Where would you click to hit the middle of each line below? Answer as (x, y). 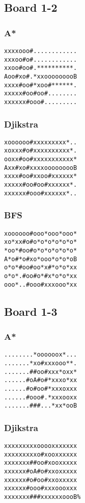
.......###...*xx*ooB (41, 406)
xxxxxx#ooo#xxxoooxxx (41, 488)
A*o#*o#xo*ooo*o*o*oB (41, 259)
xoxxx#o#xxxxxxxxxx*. (41, 151)
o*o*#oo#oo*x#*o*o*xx (41, 268)
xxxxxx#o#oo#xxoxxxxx (41, 480)
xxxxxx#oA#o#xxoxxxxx (41, 471)
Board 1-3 (31, 311)
